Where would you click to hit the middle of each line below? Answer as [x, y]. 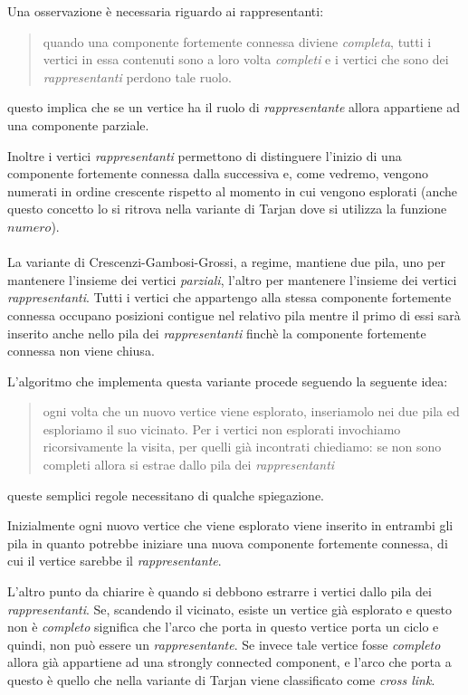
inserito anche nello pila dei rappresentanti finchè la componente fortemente [217, 333]
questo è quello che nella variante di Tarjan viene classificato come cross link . [221, 680]
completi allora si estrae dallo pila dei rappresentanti [189, 465]
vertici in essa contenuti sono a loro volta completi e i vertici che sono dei [246, 59]
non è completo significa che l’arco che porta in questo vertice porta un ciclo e [223, 627]
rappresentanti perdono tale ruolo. [137, 76]
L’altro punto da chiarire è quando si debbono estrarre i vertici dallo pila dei [220, 591]
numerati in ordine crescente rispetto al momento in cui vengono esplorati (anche [233, 190]
